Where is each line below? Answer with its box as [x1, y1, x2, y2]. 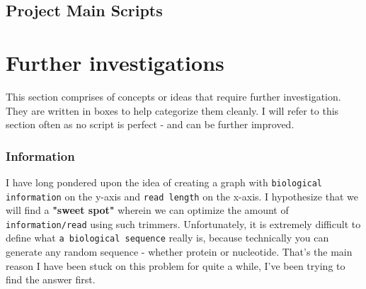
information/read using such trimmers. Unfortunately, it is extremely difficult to [6, 216, 361, 231]
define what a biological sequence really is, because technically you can [6, 230, 329, 245]
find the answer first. [6, 272, 96, 287]
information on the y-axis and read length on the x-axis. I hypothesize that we [6, 188, 358, 203]
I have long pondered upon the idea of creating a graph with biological [6, 174, 323, 189]
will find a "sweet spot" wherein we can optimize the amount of [6, 203, 289, 217]
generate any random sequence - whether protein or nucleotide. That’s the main [6, 244, 353, 259]
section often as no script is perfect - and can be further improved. [6, 117, 294, 132]
